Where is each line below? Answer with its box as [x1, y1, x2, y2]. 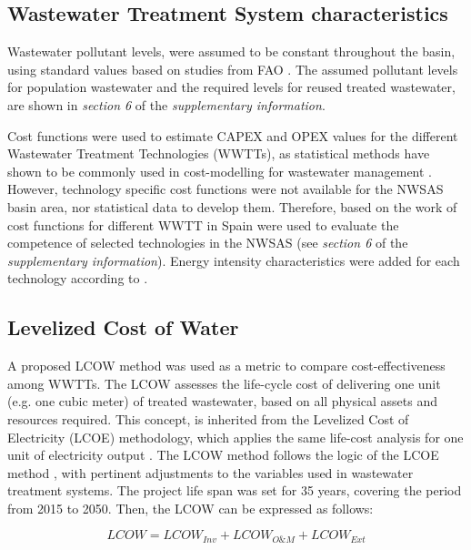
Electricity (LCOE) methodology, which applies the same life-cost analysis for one [7, 427, 464, 446]
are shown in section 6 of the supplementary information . [7, 95, 326, 114]
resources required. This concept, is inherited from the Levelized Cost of [7, 409, 409, 428]
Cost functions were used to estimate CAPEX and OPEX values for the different [7, 126, 458, 145]
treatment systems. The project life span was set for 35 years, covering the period [7, 481, 462, 500]
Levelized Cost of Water [7, 313, 239, 341]
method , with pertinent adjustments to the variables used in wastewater [7, 463, 414, 482]
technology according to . [7, 269, 148, 288]
